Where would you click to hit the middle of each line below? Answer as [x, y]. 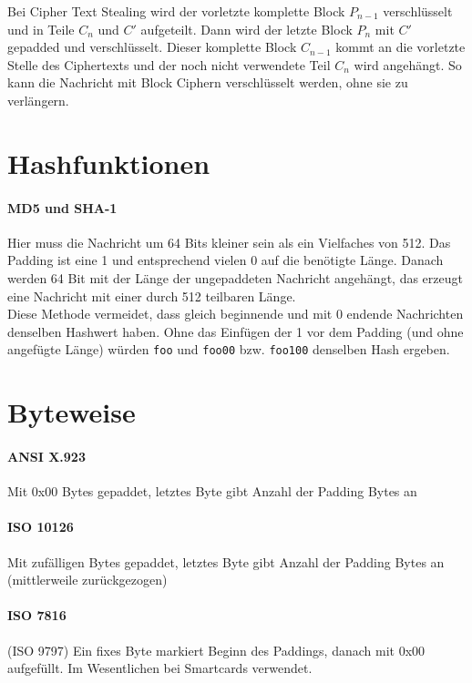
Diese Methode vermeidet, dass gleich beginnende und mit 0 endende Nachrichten [236, 314]
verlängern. [38, 100]
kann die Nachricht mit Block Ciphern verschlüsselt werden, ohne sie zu [208, 82]
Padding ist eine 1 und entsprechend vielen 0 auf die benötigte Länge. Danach [226, 260]
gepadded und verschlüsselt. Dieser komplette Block [152, 47]
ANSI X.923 [46, 456]
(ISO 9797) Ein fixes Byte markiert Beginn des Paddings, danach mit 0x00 [216, 650]
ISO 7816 [37, 615]
